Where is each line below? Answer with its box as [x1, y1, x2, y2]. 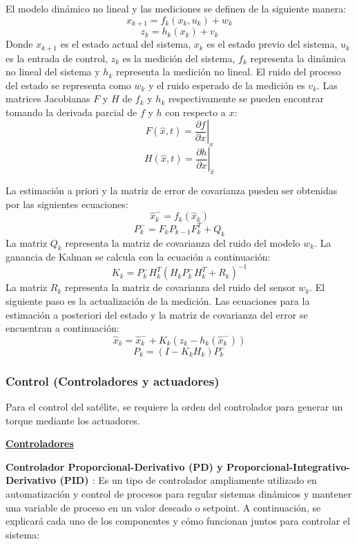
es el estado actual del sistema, [60, 37, 191, 51]
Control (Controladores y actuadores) [6, 372, 220, 389]
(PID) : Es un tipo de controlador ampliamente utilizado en [59, 473, 317, 487]
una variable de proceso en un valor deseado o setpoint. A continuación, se [6, 500, 321, 514]
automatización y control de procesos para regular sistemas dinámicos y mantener [6, 487, 352, 500]
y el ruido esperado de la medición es [148, 77, 305, 92]
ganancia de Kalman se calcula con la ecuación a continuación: [6, 250, 271, 264]
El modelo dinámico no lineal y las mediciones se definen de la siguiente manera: [6, 1, 347, 15]
